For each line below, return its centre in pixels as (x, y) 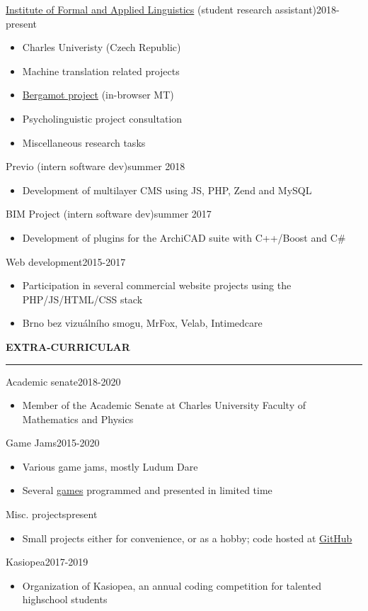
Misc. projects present (52, 514)
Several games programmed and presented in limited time (147, 490)
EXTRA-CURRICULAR (68, 346)
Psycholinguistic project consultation (102, 118)
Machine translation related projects (101, 71)
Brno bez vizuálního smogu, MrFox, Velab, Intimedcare (142, 323)
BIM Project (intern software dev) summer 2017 (109, 214)
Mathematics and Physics (78, 419)
